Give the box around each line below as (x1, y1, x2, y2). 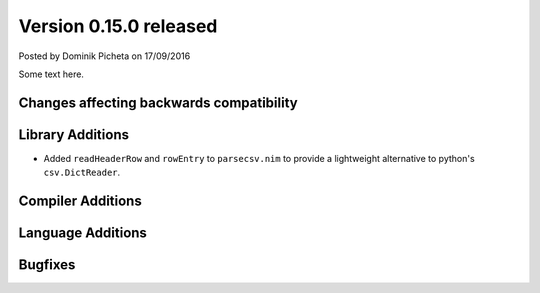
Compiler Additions (18, 193, 142, 210)
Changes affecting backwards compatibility (18, 94, 299, 111)
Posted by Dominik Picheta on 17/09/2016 (18, 50, 191, 62)
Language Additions (18, 225, 147, 242)
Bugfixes (18, 256, 76, 274)
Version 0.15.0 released (18, 15, 218, 37)
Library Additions (18, 126, 130, 143)
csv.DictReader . (43, 166, 121, 179)
